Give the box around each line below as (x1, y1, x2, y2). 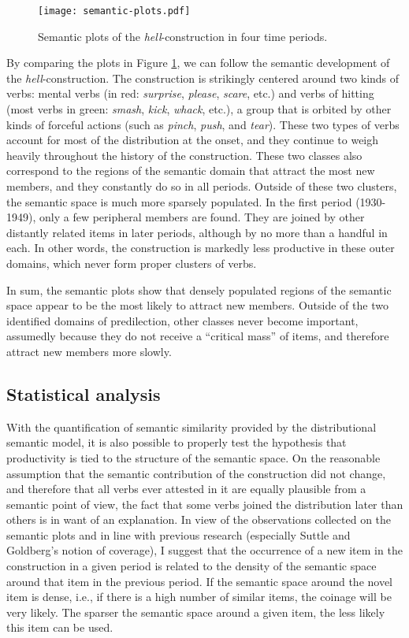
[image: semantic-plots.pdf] (38, 6, 191, 17)
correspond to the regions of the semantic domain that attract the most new (6, 162, 375, 179)
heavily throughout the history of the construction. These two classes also (6, 147, 363, 163)
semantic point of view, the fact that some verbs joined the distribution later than (6, 495, 403, 512)
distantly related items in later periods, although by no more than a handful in (6, 224, 388, 240)
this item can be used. (6, 619, 113, 636)
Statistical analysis (6, 381, 161, 406)
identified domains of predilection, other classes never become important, (6, 312, 359, 328)
